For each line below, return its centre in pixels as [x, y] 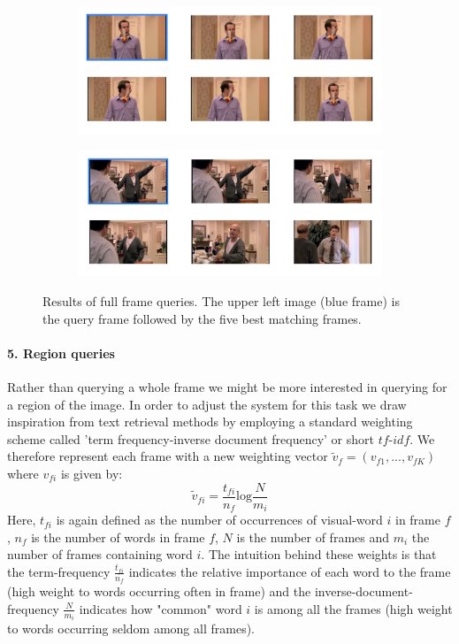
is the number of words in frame [118, 537]
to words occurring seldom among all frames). [131, 629]
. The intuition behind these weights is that [319, 554]
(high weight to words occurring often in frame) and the [159, 591]
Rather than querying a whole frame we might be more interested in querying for [227, 387]
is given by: [92, 474]
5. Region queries [61, 353]
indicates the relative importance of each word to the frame [290, 571]
